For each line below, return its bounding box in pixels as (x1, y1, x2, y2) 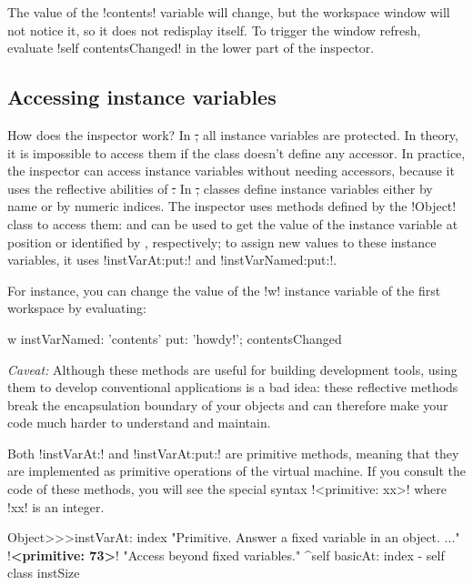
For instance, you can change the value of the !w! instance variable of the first (7, 280, 441, 299)
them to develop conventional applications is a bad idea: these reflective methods (7, 378, 458, 397)
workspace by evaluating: (7, 298, 146, 318)
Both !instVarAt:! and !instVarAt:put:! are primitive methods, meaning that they (7, 443, 459, 462)
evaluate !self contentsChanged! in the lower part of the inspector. (7, 38, 375, 57)
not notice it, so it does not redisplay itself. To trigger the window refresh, (7, 20, 421, 39)
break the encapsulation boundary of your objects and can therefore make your (7, 395, 448, 414)
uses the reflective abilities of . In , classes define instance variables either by (7, 178, 433, 197)
